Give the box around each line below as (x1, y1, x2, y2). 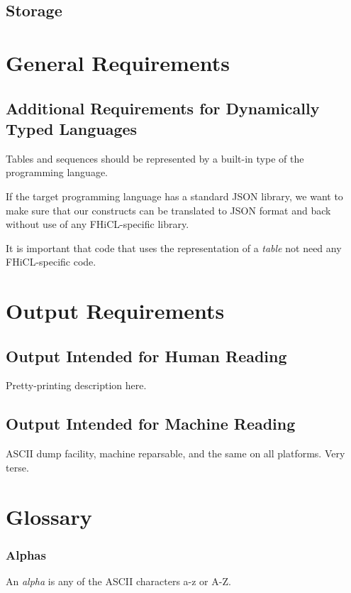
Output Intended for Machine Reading (6, 413, 296, 435)
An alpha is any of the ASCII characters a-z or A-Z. (6, 574, 231, 589)
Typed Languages (6, 117, 138, 139)
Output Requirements (6, 296, 225, 325)
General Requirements (6, 48, 230, 77)
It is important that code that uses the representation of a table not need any (6, 240, 342, 255)
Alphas (6, 545, 46, 563)
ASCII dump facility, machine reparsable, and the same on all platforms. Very (6, 446, 345, 461)
